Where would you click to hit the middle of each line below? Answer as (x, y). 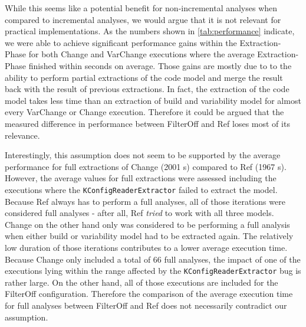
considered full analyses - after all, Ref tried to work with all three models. (139, 213)
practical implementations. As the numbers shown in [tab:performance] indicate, (150, 31)
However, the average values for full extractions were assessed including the (141, 178)
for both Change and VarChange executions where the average (142, 54)
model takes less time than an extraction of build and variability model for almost (153, 100)
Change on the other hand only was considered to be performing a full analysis (147, 224)
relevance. (22, 135)
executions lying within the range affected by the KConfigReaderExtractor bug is (153, 271)
